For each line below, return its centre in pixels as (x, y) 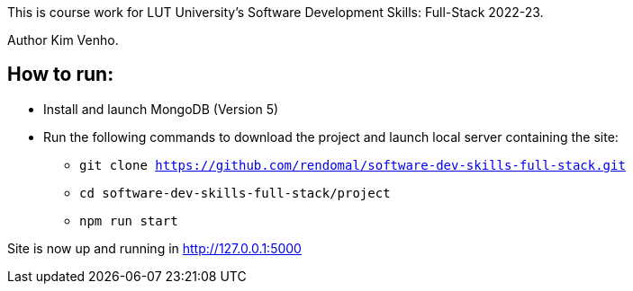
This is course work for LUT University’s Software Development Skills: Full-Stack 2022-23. (276, 12)
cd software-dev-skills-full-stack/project (235, 193)
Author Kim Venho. (63, 40)
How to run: (61, 75)
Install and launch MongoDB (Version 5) (161, 109)
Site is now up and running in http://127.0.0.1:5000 (154, 248)
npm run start (129, 220)
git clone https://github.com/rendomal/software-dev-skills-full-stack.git (353, 165)
